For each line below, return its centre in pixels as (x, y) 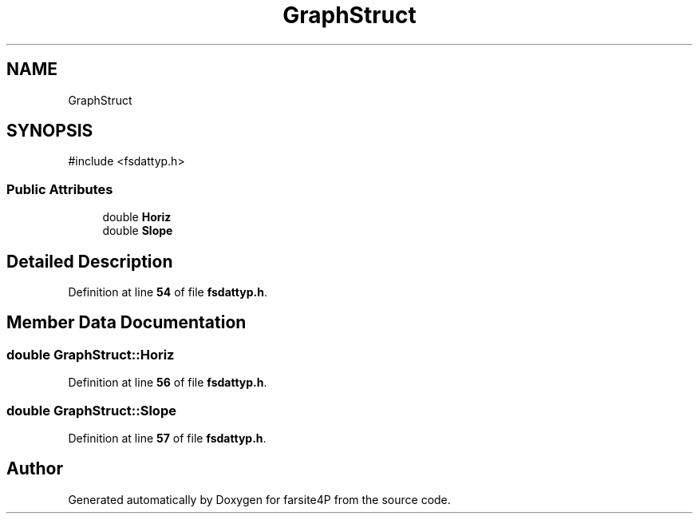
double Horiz (137, 217)
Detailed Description (90, 261)
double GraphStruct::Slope (91, 410)
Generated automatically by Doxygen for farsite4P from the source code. (259, 499)
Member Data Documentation (126, 323)
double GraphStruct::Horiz (91, 354)
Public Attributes (60, 189)
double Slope (138, 231)
